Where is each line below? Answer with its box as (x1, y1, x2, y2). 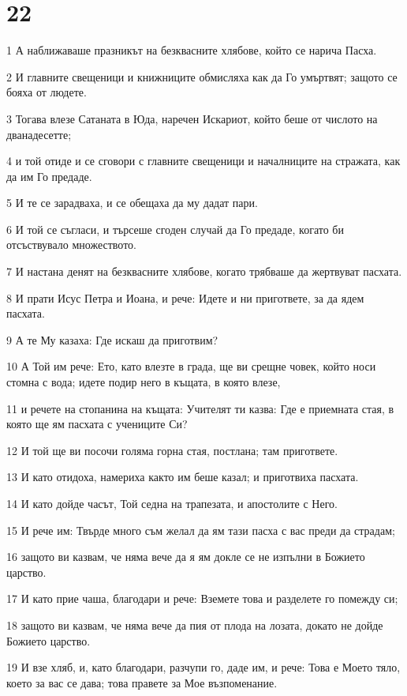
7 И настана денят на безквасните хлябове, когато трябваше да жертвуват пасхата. (6, 263, 402, 280)
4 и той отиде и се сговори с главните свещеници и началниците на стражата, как (6, 152, 401, 169)
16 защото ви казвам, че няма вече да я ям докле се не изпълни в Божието (6, 548, 365, 565)
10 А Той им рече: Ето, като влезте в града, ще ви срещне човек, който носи (6, 358, 376, 374)
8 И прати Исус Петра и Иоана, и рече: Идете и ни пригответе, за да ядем (6, 289, 364, 306)
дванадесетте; (6, 126, 72, 142)
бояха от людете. (6, 84, 87, 100)
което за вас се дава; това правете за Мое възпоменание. (6, 674, 278, 690)
